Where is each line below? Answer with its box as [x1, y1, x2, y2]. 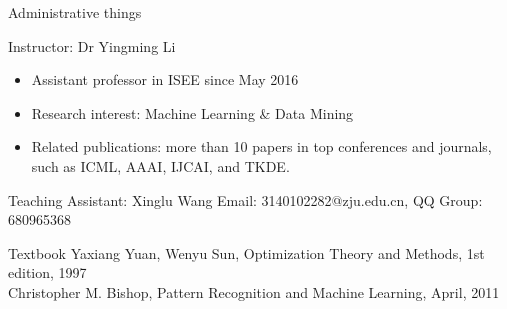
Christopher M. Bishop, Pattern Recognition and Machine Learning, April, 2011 [8, 281, 500, 302]
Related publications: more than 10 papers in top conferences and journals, [31, 136, 492, 157]
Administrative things [8, 2, 142, 22]
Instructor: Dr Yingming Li [8, 35, 176, 56]
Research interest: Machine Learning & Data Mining [31, 102, 354, 123]
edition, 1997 [8, 262, 87, 283]
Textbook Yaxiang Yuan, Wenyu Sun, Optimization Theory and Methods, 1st [8, 242, 485, 263]
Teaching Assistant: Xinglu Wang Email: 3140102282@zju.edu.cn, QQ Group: [8, 189, 483, 210]
